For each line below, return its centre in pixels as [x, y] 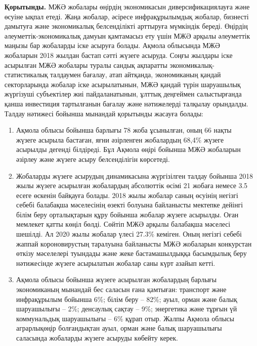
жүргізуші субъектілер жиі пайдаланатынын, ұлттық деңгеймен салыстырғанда [123, 94]
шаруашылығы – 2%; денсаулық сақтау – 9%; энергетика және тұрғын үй [127, 309]
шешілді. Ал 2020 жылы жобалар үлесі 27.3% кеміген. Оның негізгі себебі [129, 234]
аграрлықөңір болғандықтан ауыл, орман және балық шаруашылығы [119, 328]
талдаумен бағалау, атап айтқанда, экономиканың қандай [135, 74]
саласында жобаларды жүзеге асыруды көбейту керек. [97, 338]
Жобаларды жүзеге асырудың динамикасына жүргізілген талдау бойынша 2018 [134, 175]
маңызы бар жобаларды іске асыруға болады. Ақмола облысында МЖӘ [112, 45]
